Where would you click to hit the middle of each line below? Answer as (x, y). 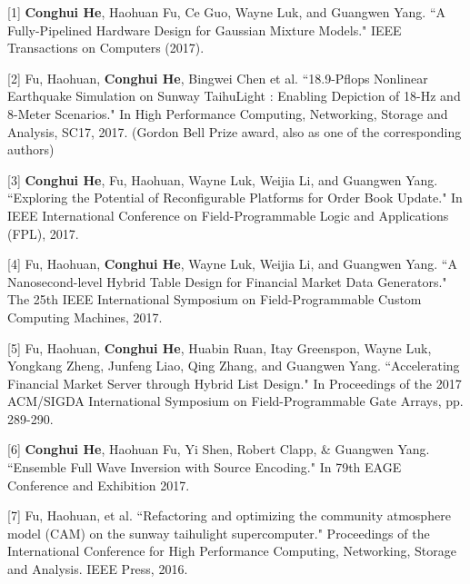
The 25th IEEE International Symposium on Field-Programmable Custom (215, 299)
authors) (31, 149)
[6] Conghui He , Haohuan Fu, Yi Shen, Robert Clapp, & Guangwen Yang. (219, 449)
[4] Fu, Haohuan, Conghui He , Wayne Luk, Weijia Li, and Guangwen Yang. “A (232, 264)
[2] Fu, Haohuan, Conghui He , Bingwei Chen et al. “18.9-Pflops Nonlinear (218, 78)
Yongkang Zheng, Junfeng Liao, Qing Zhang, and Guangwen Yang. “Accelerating (234, 366)
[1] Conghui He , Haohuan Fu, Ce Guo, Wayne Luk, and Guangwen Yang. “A (227, 12)
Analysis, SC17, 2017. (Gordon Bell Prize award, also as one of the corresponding (235, 131)
